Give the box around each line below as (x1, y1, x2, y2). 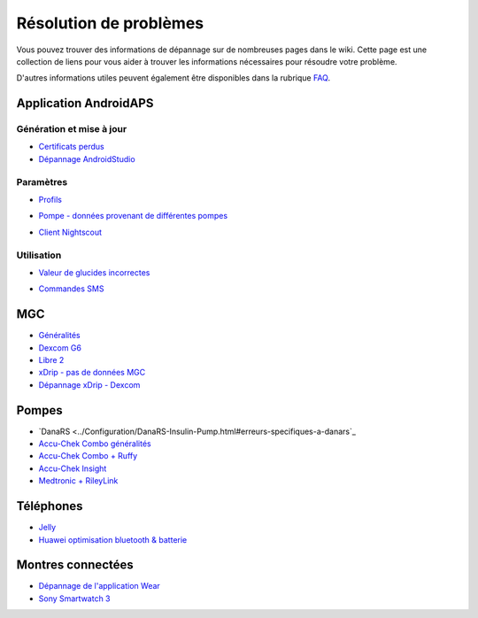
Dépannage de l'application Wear (38, 581, 161, 591)
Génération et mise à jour (16, 123, 127, 135)
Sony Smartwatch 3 (38, 593, 111, 604)
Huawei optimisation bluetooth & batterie (38, 534, 188, 545)
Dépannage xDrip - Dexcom (38, 379, 141, 390)
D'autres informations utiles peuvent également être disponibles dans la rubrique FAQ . (16, 73, 331, 83)
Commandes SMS (38, 283, 104, 294)
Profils (38, 195, 62, 205)
